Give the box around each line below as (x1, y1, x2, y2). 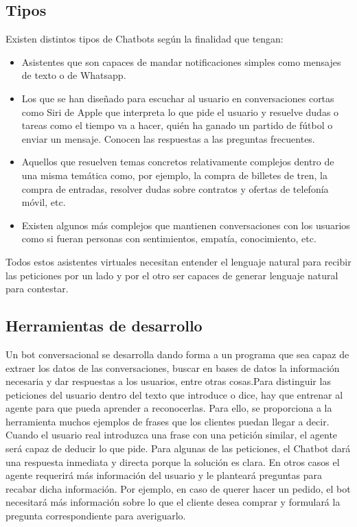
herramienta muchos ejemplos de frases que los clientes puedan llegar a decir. (5, 414, 330, 428)
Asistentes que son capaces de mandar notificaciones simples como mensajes (21, 54, 341, 69)
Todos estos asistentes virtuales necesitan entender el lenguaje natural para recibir (5, 254, 352, 268)
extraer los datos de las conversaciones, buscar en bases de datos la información (5, 360, 340, 375)
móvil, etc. (21, 195, 66, 209)
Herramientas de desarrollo (5, 315, 203, 336)
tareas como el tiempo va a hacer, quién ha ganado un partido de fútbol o (21, 118, 333, 132)
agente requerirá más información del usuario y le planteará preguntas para (5, 468, 323, 482)
